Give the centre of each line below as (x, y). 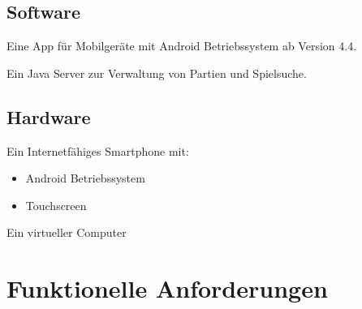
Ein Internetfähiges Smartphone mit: (98, 150)
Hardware (49, 116)
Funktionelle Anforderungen (167, 288)
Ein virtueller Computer (67, 232)
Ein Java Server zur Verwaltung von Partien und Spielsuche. (157, 73)
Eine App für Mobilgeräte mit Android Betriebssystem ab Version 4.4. (182, 46)
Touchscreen (56, 205)
